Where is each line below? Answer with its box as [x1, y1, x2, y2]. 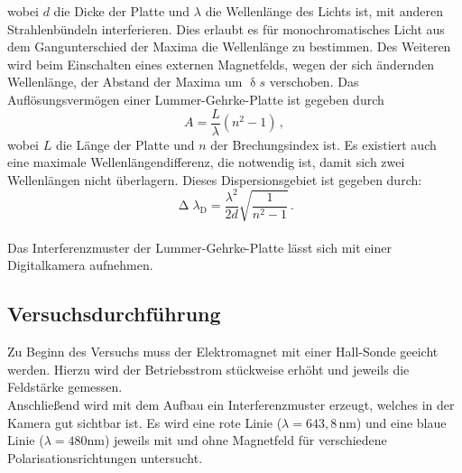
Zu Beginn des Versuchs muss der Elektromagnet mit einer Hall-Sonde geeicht [7, 342, 439, 361]
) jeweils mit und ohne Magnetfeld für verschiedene [104, 431, 387, 450]
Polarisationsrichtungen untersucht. [7, 448, 203, 467]
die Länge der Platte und [55, 134, 195, 153]
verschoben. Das [269, 72, 359, 91]
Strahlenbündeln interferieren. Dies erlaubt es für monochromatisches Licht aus [7, 19, 445, 38]
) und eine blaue [356, 413, 447, 431]
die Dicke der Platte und [53, 2, 190, 20]
